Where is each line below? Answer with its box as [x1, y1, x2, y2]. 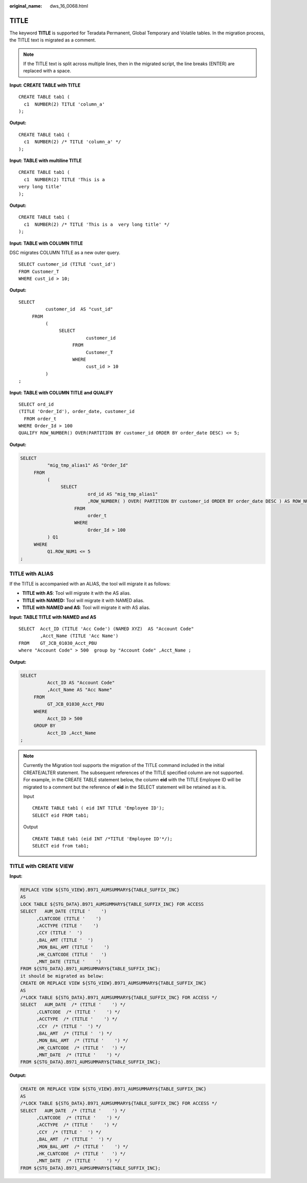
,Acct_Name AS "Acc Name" [47, 687, 113, 693]
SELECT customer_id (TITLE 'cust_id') [18, 262, 116, 267]
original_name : [9, 3, 42, 9]
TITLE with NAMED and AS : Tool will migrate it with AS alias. [22, 604, 150, 610]
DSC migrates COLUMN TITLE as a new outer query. [9, 249, 120, 255]
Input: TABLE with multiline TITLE [9, 157, 82, 164]
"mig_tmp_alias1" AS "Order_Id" [47, 462, 128, 468]
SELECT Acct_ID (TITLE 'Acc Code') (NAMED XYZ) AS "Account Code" [18, 626, 194, 632]
